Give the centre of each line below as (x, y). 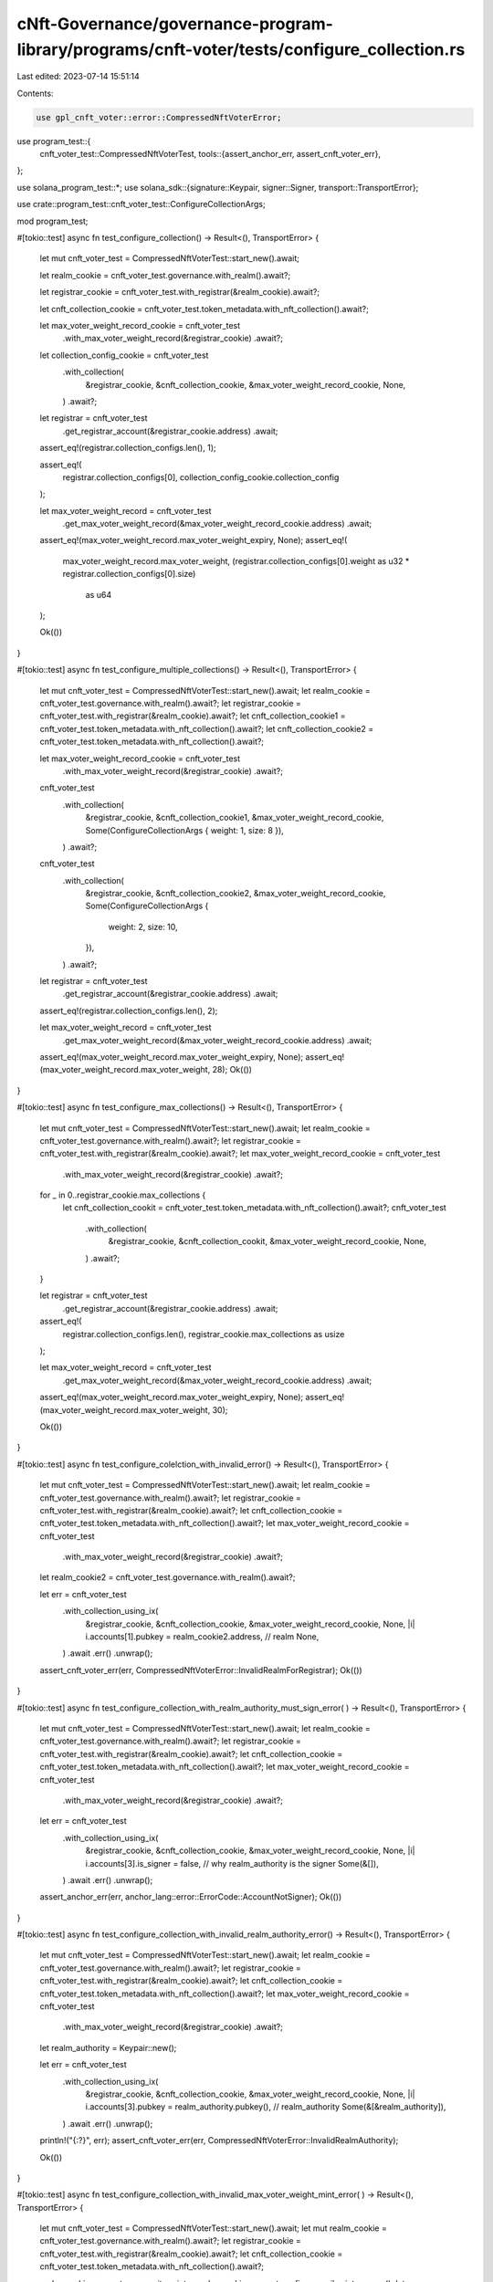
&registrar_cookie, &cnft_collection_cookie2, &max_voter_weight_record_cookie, (236, 894)
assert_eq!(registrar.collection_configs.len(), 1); (128, 448)
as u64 (99, 594)
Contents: (35, 93)
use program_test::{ (54, 141)
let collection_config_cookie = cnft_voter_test (124, 355)
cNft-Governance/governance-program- (175, 24)
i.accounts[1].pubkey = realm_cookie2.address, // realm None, (202, 1637)
